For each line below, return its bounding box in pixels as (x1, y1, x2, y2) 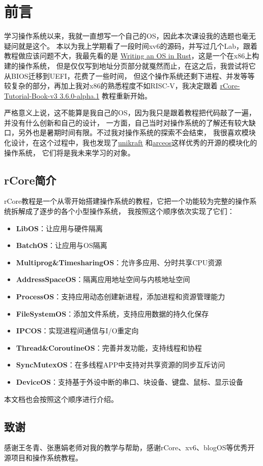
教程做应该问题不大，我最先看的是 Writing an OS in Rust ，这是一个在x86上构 (4, 50, 259, 61)
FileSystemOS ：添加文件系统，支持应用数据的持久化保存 (16, 308, 209, 319)
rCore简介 (4, 172, 56, 188)
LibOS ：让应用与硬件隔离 (16, 223, 103, 233)
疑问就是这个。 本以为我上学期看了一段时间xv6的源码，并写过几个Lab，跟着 (4, 40, 257, 51)
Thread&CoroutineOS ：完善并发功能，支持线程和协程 (16, 342, 202, 353)
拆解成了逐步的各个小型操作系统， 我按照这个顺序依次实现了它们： (11, 206, 235, 216)
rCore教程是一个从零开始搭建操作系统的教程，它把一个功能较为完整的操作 (4, 196, 250, 206)
